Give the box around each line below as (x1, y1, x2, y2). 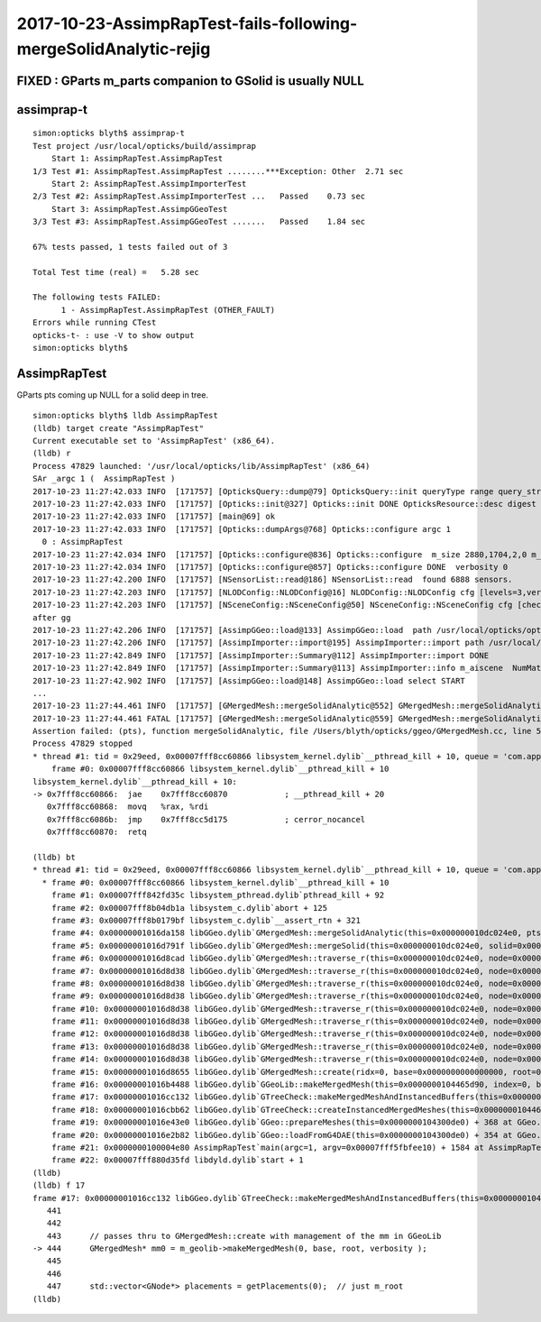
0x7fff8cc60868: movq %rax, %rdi (46, 802, 209, 812)
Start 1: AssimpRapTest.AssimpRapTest (50, 153, 224, 164)
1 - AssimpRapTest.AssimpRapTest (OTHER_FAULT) (60, 305, 275, 315)
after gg (32, 612, 71, 622)
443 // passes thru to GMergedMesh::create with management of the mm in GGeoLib (46, 1231, 442, 1241)
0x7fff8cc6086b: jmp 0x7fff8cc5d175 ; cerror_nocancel (46, 814, 366, 824)
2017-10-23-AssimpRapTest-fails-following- (16, 14, 358, 33)
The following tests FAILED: (32, 292, 161, 302)
